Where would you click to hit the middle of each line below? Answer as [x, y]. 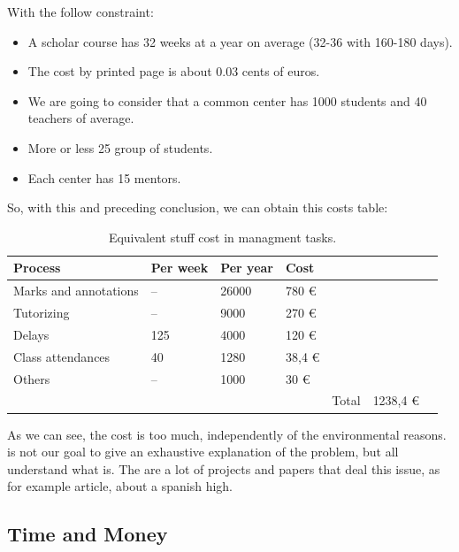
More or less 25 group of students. [120, 147]
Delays [31, 334]
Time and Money [88, 534]
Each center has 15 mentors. [104, 177]
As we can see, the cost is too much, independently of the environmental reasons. [227, 434]
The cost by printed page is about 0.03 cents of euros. [174, 71]
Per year [247, 268]
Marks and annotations [76, 291]
